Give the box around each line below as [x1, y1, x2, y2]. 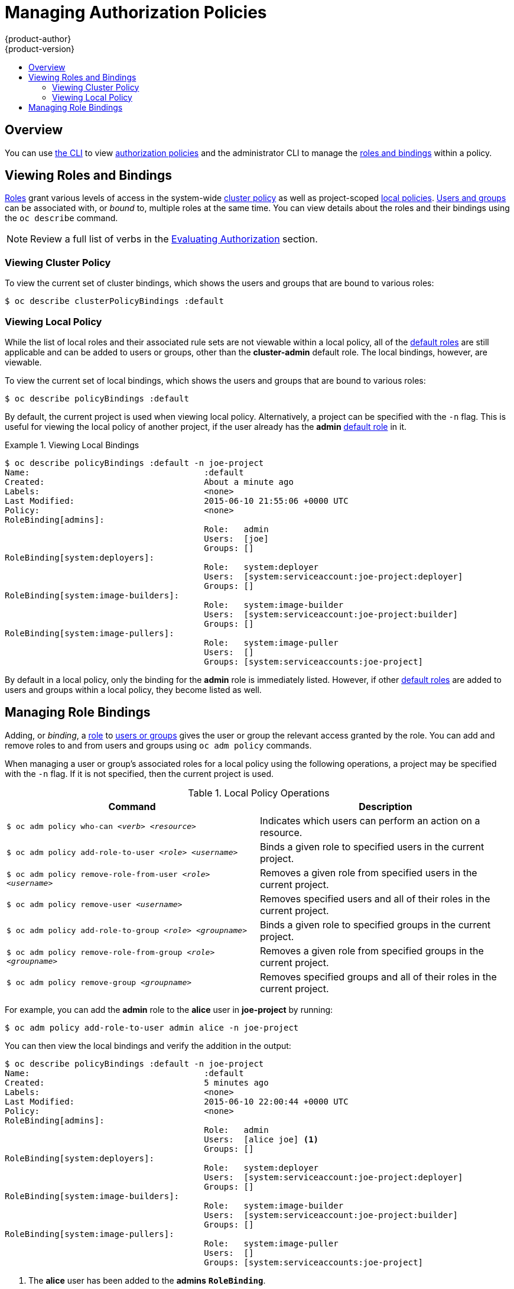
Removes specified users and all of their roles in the [260, 892, 490, 905]
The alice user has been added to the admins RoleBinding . [28, 1275, 266, 1285]
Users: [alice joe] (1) [204, 1134, 319, 1144]
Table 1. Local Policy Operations [188, 786, 330, 799]
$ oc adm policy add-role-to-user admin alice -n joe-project [5, 1022, 299, 1032]
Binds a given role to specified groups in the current [260, 918, 491, 931]
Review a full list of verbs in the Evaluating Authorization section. [30, 233, 318, 245]
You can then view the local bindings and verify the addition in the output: [5, 1040, 291, 1051]
